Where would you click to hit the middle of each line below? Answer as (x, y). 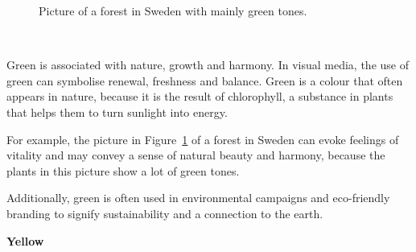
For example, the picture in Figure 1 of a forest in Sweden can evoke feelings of (203, 139)
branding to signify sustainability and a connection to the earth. (165, 213)
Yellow (25, 240)
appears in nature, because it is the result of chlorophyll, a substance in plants (200, 96)
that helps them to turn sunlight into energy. (117, 112)
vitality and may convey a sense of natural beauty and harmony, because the (196, 155)
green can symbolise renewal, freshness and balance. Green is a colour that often (205, 80)
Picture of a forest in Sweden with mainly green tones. (173, 10)
